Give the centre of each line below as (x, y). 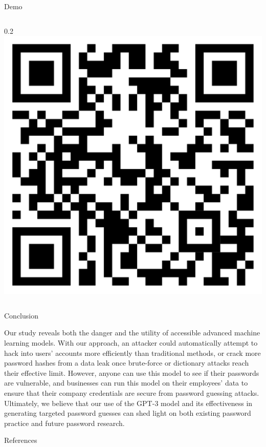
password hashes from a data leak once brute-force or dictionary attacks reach (127, 363)
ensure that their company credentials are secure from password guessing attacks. (132, 392)
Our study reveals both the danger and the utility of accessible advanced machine (132, 333)
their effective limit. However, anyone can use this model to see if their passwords (132, 372)
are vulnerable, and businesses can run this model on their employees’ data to (126, 383)
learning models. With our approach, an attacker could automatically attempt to (131, 342)
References (21, 440)
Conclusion (21, 315)
